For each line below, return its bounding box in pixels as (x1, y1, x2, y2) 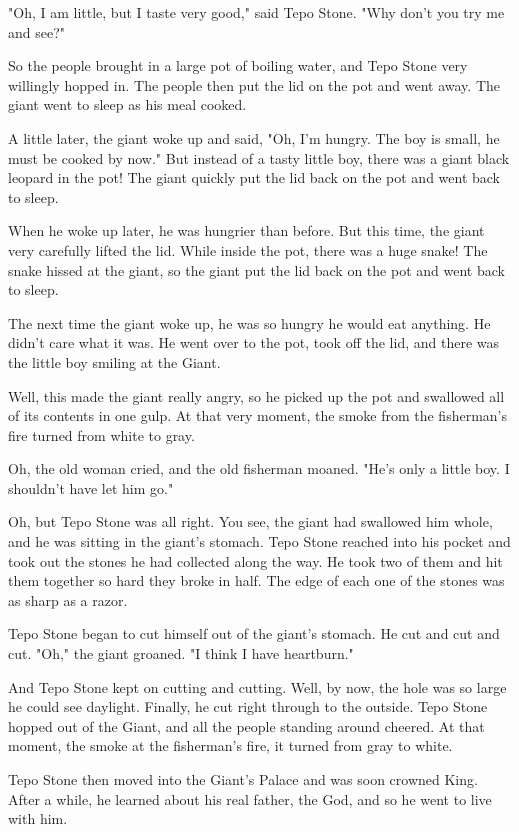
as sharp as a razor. (8, 589, 128, 610)
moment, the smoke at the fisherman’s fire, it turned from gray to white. (8, 735, 453, 756)
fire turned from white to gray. (8, 424, 195, 445)
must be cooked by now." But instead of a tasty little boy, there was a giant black (8, 147, 510, 168)
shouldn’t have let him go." (8, 477, 174, 498)
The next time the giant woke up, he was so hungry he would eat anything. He (8, 312, 491, 333)
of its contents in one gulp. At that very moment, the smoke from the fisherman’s (8, 405, 508, 426)
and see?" (8, 21, 66, 42)
